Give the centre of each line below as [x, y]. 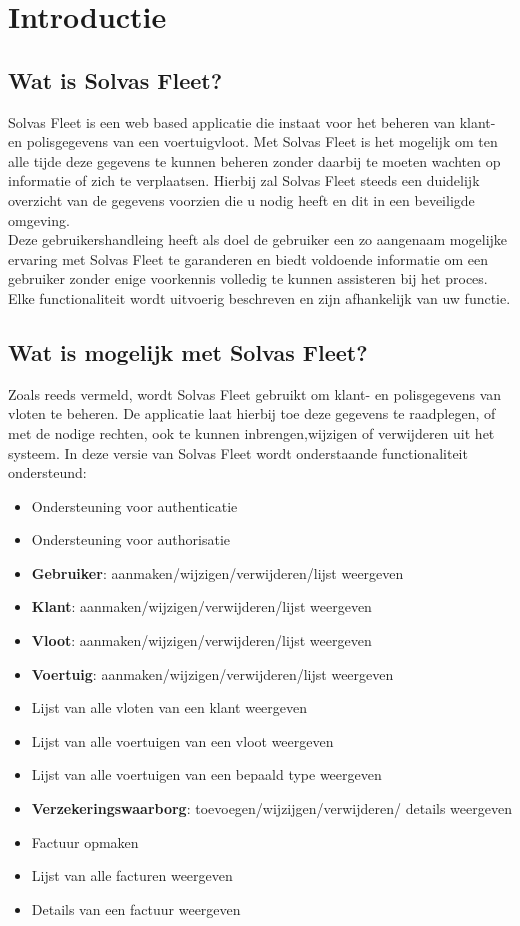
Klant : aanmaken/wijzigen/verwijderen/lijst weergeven [201, 606]
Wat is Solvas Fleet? [115, 79]
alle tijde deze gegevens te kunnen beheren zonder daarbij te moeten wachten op [254, 160]
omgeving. [39, 219]
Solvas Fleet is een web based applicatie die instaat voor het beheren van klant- [252, 121]
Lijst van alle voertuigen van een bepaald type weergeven [206, 774]
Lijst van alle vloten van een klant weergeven [169, 707]
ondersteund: [47, 472]
